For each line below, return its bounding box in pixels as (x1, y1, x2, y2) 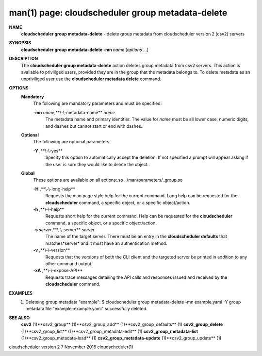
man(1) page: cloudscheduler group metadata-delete (9, 7, 228, 18)
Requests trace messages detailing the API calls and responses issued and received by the (45, 274, 228, 280)
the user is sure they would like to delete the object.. (45, 161, 150, 167)
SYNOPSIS (9, 40, 32, 46)
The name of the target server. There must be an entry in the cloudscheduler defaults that (45, 234, 228, 239)
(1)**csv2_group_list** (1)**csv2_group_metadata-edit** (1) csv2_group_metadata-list (21, 328, 198, 334)
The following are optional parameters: (33, 139, 111, 145)
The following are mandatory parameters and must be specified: (33, 101, 162, 106)
